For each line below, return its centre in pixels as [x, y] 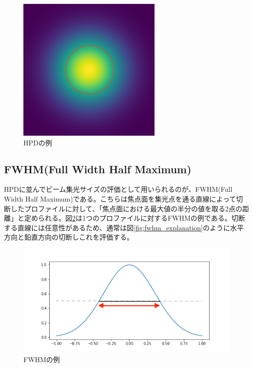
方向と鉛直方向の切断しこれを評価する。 [69, 237]
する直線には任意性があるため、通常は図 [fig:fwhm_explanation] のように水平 [124, 227]
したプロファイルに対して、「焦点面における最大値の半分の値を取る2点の [126, 208]
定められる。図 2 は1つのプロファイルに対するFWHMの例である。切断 [135, 218]
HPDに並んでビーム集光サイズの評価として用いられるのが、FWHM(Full [118, 189]
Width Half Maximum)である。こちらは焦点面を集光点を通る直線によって [120, 198]
